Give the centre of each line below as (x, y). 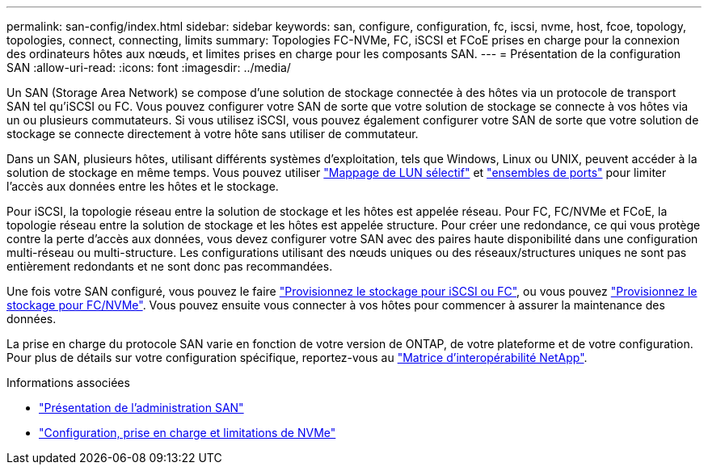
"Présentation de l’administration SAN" (141, 408)
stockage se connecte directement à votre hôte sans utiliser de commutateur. (213, 134)
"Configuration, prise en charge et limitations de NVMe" (188, 433)
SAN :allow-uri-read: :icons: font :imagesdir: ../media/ (149, 67)
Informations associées (68, 383)
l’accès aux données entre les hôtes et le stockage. (143, 186)
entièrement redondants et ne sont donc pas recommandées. (170, 266)
